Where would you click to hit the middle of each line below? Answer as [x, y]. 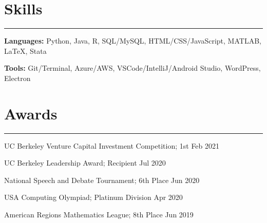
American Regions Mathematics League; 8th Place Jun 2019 [99, 214]
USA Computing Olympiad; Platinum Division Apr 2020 [93, 197]
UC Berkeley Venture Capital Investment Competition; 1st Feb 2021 [112, 145]
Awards [31, 113]
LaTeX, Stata [25, 50]
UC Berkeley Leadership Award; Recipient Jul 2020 [85, 163]
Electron [17, 78]
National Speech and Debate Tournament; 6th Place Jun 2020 [102, 180]
